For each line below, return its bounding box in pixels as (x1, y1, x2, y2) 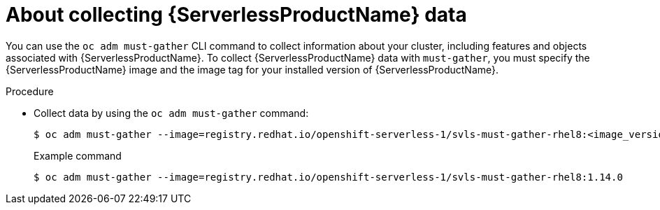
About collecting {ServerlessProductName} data (6, 3, 467, 27)
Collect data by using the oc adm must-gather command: (34, 106, 309, 119)
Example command (34, 149, 122, 162)
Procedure (6, 85, 54, 97)
